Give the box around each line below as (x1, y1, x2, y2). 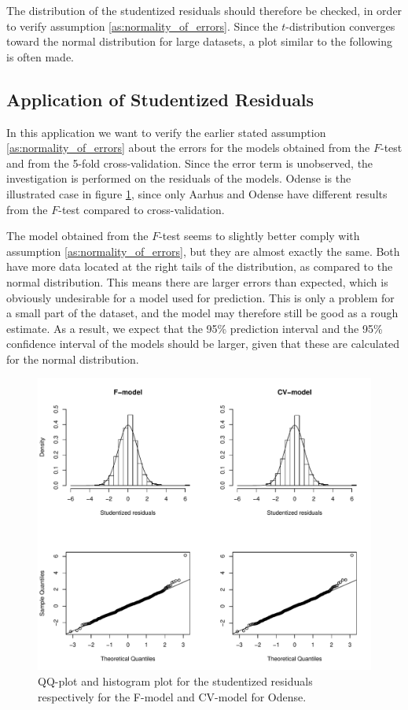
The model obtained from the (6, 227, 149, 244)
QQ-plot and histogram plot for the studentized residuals (38, 673, 313, 690)
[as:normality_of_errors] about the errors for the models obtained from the (6, 139, 370, 156)
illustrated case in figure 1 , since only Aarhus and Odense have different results (6, 185, 388, 202)
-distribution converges (285, 17, 395, 34)
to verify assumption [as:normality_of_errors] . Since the (6, 17, 278, 34)
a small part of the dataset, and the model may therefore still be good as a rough (6, 305, 399, 321)
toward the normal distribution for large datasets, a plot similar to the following (6, 33, 392, 50)
